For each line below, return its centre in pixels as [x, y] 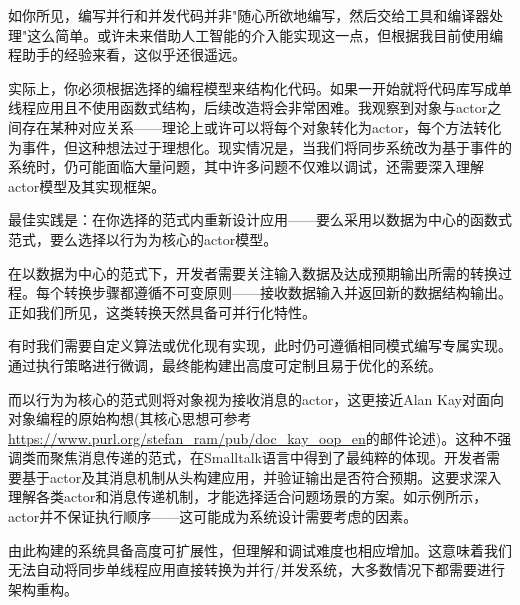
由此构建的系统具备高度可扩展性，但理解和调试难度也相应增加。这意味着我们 [260, 549]
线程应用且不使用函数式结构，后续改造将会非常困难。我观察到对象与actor [248, 107]
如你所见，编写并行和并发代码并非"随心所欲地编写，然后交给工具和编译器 [249, 15]
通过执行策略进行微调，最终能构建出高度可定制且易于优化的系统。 [225, 364]
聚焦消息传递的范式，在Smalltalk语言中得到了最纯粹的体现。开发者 [267, 457]
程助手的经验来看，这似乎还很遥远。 [127, 54]
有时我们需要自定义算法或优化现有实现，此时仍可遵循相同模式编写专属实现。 [260, 345]
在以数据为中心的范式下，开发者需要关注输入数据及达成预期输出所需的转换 [253, 272]
